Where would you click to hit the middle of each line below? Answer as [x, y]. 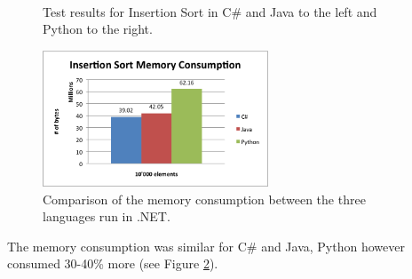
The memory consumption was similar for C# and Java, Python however [206, 246]
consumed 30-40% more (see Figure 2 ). [113, 263]
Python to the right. [98, 29]
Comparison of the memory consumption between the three [204, 199]
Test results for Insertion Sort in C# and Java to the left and [210, 11]
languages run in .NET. [107, 216]
